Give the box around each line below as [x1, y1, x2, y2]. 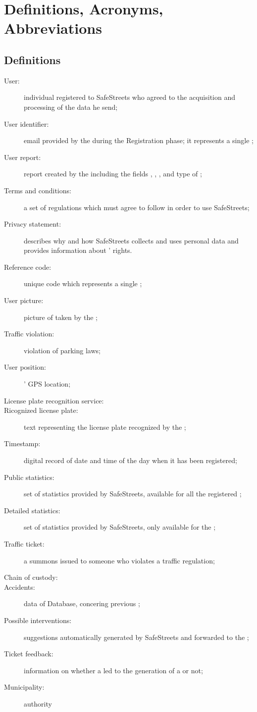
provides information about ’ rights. [24, 245, 132, 255]
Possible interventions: [4, 615, 72, 625]
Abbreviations [4, 18, 102, 38]
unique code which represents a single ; [24, 278, 142, 289]
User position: [4, 362, 46, 372]
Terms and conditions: [4, 185, 71, 195]
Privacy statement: [4, 219, 61, 229]
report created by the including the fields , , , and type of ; [24, 168, 202, 179]
